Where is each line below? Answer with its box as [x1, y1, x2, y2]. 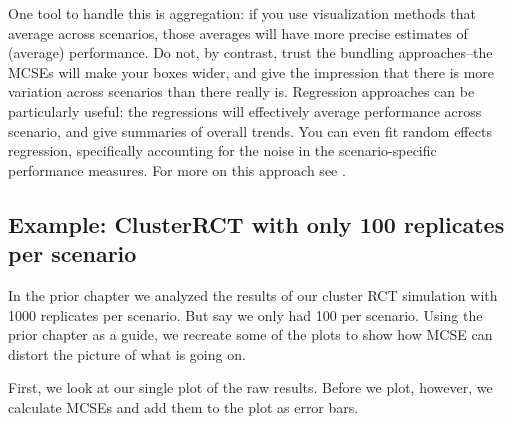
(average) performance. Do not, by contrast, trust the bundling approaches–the [8, 42, 493, 63]
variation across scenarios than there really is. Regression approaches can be [8, 81, 475, 102]
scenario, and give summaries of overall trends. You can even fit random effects [8, 120, 492, 141]
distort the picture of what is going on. [8, 343, 246, 364]
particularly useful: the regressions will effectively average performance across [8, 100, 482, 121]
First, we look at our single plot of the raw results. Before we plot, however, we [8, 377, 493, 398]
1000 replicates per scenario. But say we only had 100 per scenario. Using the [8, 304, 483, 325]
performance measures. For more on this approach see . [8, 159, 346, 180]
